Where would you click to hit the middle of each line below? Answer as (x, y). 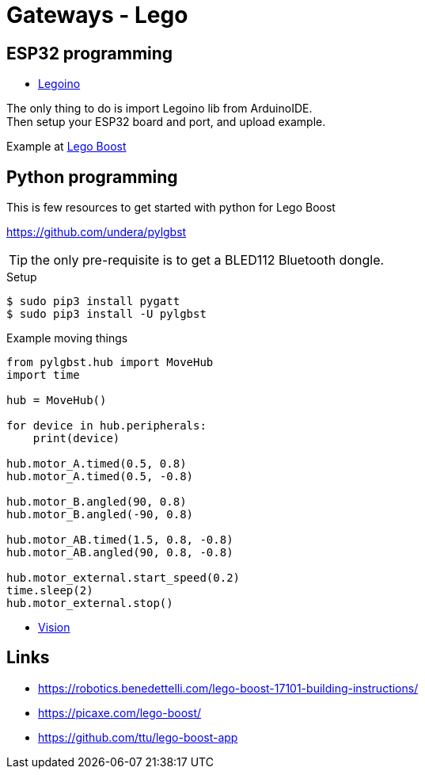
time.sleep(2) (50, 591)
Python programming (92, 177)
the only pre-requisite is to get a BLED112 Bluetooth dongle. (208, 260)
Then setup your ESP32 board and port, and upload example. (166, 122)
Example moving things (67, 338)
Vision (54, 628)
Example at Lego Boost (66, 147)
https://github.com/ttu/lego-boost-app (138, 737)
